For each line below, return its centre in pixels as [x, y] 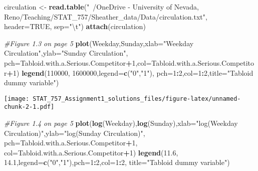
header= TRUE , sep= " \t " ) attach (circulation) [75, 26]
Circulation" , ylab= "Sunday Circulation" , [66, 53]
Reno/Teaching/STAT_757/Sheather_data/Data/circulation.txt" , [106, 16]
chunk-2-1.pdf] [29, 107]
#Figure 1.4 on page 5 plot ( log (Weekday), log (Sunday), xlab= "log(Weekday [121, 123]
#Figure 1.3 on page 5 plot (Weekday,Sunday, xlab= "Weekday [99, 43]
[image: [17, 99]
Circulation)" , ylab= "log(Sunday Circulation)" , [75, 133]
